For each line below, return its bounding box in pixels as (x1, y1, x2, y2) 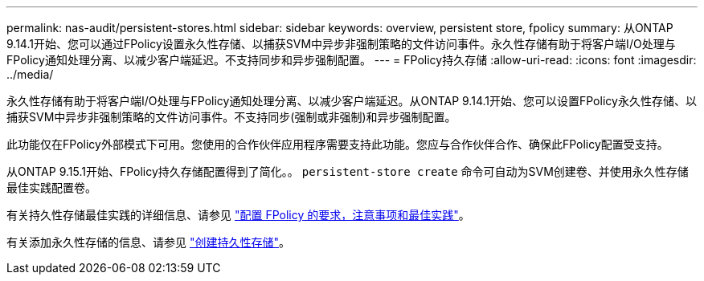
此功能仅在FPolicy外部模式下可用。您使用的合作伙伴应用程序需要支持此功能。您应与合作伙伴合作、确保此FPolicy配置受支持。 (6, 137, 669, 151)
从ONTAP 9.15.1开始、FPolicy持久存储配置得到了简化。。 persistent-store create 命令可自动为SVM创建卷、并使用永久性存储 (6, 165, 689, 178)
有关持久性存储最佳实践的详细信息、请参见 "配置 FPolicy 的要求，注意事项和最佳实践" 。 (6, 208, 470, 222)
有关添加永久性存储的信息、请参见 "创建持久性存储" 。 (6, 235, 290, 249)
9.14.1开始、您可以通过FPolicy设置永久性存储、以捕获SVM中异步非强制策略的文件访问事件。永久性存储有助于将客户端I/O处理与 (6, 37, 676, 51)
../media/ (6, 67, 54, 81)
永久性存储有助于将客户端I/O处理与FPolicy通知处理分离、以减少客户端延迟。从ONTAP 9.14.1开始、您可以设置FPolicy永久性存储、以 (6, 94, 697, 108)
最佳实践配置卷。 (6, 181, 96, 194)
